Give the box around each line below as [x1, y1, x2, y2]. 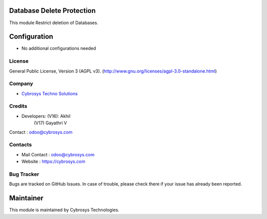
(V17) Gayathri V [34, 120, 67, 126]
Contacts [9, 141, 32, 148]
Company [9, 80, 33, 87]
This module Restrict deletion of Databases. [9, 20, 98, 26]
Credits [9, 103, 27, 109]
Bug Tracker [9, 171, 40, 178]
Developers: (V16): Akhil [21, 113, 71, 119]
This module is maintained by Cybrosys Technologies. [9, 207, 120, 213]
